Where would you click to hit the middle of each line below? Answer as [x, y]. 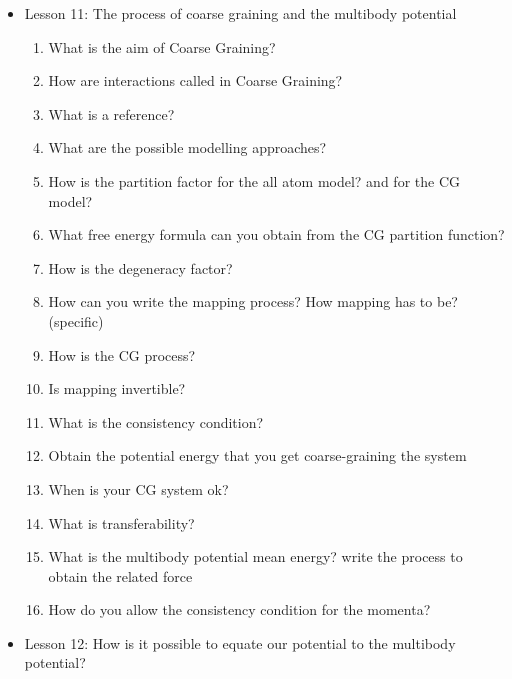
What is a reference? [111, 113]
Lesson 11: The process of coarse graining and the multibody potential [240, 13]
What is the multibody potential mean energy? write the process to [255, 556]
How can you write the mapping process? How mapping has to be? [253, 301]
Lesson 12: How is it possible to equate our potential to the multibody [240, 642]
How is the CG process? [122, 354]
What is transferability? [121, 522]
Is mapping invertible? [117, 388]
